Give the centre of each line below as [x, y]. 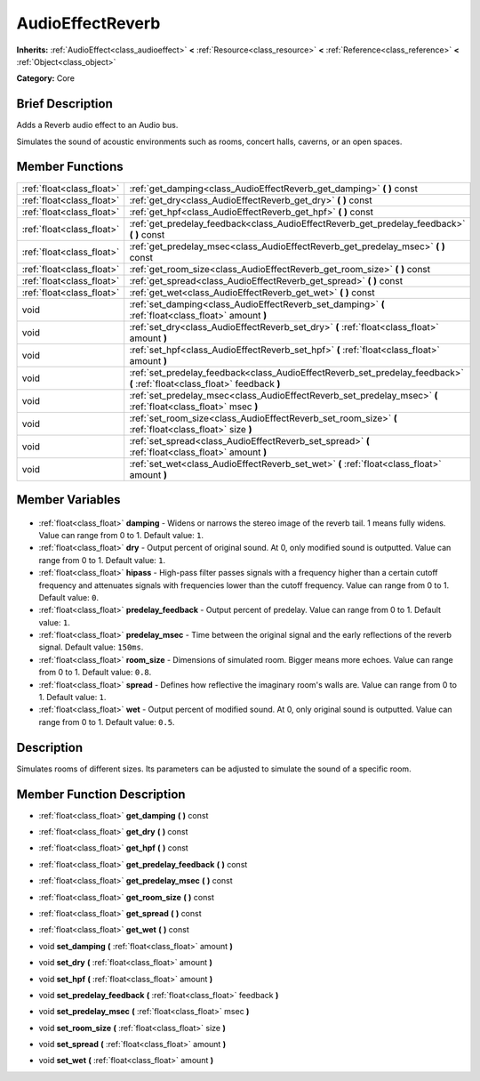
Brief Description [64, 104]
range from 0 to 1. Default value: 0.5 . [107, 722]
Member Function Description [101, 794]
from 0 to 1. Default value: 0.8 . [95, 673]
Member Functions [70, 167]
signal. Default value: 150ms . [91, 647]
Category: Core [46, 78]
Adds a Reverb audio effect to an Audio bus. [97, 125]
